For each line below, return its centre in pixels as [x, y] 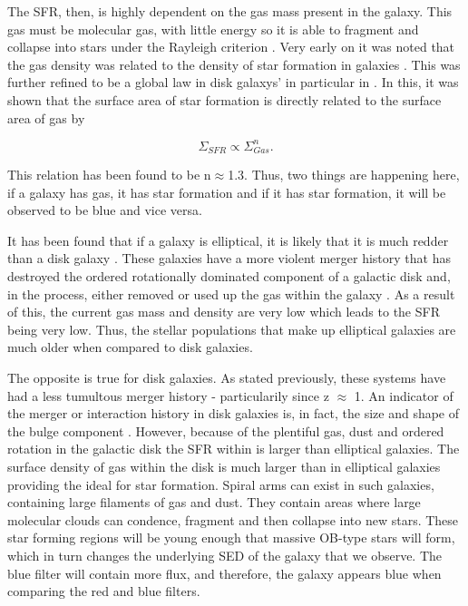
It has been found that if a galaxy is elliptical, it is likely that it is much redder [228, 240]
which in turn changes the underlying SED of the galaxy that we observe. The [225, 555]
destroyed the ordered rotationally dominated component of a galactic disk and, [229, 276]
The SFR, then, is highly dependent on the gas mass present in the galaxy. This [230, 11]
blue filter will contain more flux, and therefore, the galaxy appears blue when [224, 573]
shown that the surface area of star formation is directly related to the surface [224, 99]
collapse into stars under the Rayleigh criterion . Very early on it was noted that [231, 47]
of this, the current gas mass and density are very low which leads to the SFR [224, 312]
